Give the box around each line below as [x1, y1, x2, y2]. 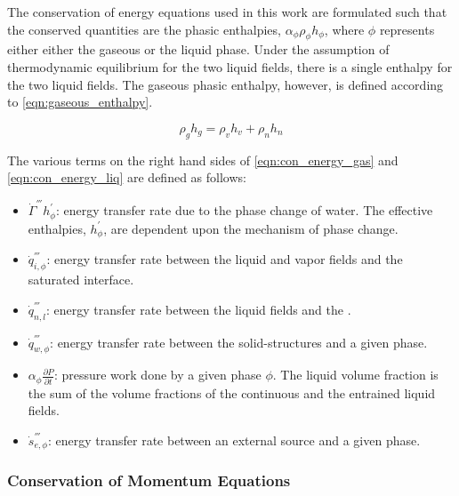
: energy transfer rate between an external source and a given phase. [47, 431, 421, 449]
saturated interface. [28, 270, 134, 289]
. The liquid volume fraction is [272, 365, 439, 384]
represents [379, 20, 435, 38]
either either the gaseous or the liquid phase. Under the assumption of [7, 40, 390, 59]
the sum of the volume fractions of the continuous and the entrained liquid [28, 383, 436, 402]
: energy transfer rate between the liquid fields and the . [46, 300, 351, 318]
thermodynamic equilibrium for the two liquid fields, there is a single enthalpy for [7, 57, 453, 76]
